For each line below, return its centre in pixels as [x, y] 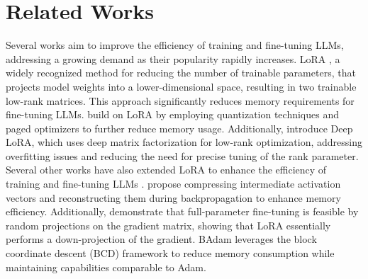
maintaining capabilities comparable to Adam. [106, 267]
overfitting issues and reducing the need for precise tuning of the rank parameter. [182, 155]
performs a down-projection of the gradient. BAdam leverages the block [161, 239]
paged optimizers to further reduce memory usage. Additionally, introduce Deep [179, 128]
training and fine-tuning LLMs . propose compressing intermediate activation [173, 184]
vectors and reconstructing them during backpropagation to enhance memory [173, 197]
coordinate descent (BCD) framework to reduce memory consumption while [170, 253]
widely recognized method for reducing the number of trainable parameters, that [181, 73]
